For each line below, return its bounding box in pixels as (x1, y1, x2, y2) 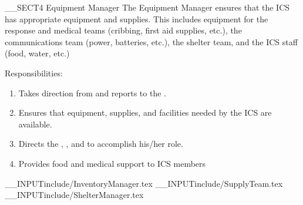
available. (18, 117, 52, 130)
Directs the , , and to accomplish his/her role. (18, 137, 183, 150)
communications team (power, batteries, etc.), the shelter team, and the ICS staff (5, 35, 298, 48)
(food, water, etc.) (5, 47, 70, 59)
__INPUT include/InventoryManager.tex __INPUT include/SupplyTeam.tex (5, 177, 283, 189)
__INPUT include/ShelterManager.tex (5, 189, 144, 201)
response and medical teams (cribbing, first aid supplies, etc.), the (5, 24, 242, 36)
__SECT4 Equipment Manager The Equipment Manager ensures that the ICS (5, 1, 290, 13)
